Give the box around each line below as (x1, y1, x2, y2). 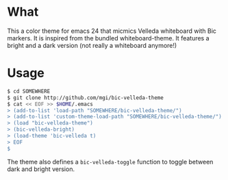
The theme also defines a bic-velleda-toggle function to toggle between (7, 157, 214, 166)
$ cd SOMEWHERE (7, 88, 51, 94)
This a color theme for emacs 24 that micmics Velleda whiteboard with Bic (7, 27, 217, 35)
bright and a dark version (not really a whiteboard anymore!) (7, 41, 177, 49)
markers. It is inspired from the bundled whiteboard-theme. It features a (7, 34, 210, 42)
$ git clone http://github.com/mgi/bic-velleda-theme (7, 94, 164, 101)
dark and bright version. (7, 165, 75, 173)
